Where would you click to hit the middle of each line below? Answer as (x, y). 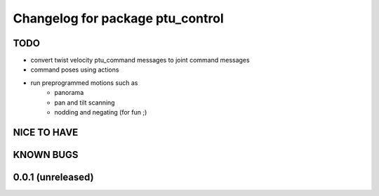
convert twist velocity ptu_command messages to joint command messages (140, 60)
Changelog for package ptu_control (118, 18)
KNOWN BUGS (46, 155)
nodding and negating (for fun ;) (101, 112)
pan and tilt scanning (85, 103)
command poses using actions (75, 70)
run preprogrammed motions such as (84, 83)
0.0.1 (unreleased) (53, 177)
